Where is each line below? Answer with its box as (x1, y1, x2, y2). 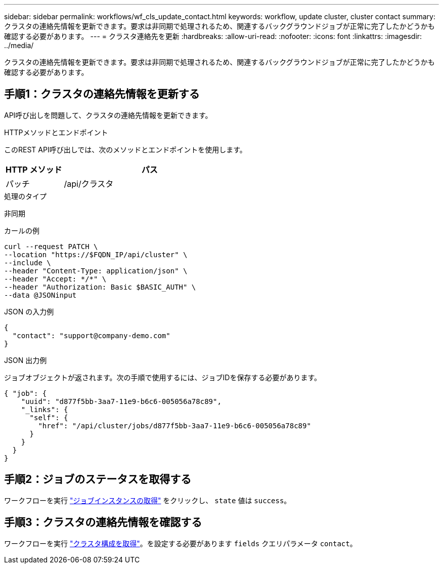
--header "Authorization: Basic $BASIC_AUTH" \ (4, 282, 196, 291)
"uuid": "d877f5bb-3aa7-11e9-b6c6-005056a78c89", (21, 397, 221, 405)
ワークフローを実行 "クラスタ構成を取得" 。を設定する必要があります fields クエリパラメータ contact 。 (4, 539, 357, 548)
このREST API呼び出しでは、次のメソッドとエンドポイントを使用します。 (4, 145, 247, 154)
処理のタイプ (4, 191, 47, 200)
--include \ (4, 258, 51, 267)
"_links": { (21, 405, 68, 414)
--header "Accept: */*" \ (4, 274, 107, 283)
